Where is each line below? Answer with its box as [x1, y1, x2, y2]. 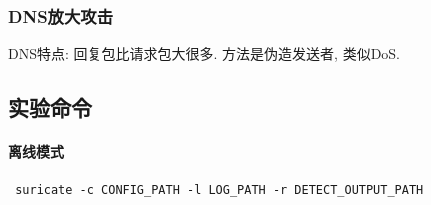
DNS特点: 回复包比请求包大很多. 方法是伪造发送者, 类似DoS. [8, 43, 401, 64]
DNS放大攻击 [8, 3, 114, 28]
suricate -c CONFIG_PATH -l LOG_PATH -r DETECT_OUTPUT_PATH [15, 183, 424, 198]
